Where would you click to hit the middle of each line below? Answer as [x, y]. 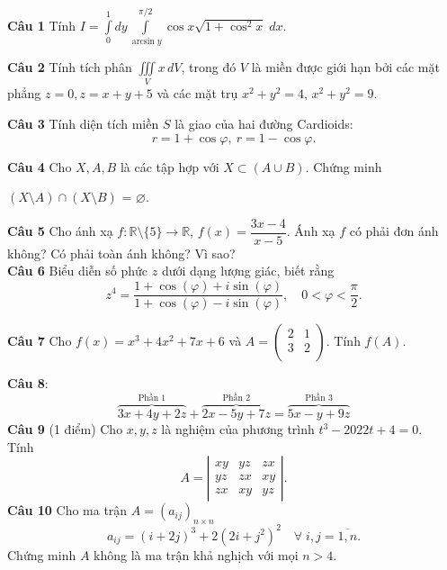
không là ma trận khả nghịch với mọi [196, 554]
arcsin [143, 42]
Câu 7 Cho [40, 341]
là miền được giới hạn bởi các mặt [345, 67]
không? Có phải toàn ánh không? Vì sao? [121, 253]
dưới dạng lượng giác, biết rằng [248, 271]
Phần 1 [152, 398]
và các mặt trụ [197, 93]
